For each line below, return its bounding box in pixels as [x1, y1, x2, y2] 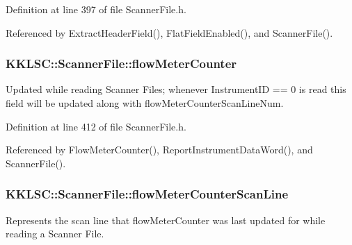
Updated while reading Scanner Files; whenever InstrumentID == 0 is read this [6, 82, 346, 96]
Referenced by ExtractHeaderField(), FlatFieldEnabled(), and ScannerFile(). [6, 25, 333, 40]
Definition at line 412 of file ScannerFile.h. [6, 119, 186, 133]
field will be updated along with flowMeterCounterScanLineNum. [6, 96, 284, 110]
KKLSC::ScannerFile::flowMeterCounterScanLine [6, 185, 289, 203]
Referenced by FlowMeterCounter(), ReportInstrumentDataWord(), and [6, 142, 313, 157]
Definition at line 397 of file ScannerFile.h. [6, 2, 186, 16]
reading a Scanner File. [6, 226, 104, 241]
